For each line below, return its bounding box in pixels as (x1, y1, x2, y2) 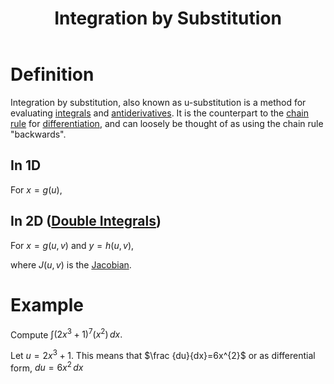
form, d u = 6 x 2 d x (10, 360, 84, 374)
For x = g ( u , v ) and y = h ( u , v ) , (10, 239, 135, 251)
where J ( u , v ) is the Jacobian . (10, 258, 132, 271)
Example (10, 293, 84, 316)
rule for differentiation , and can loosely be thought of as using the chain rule (10, 117, 324, 129)
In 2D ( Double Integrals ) (10, 213, 162, 230)
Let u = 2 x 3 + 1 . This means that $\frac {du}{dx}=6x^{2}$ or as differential (10, 348, 316, 361)
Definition (10, 63, 95, 86)
